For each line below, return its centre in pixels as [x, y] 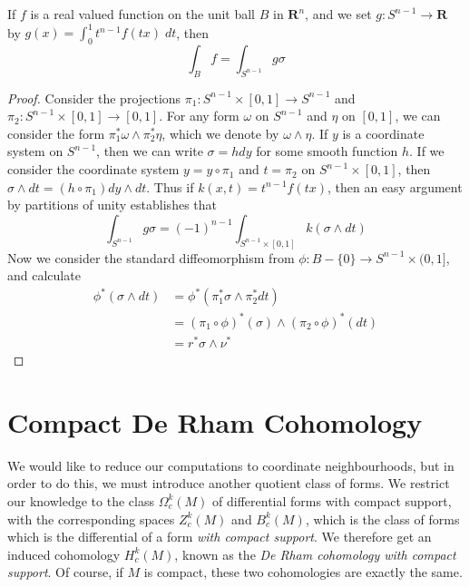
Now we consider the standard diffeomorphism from [151, 257]
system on [35, 151]
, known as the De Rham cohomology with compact [315, 554]
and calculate [44, 275]
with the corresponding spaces [91, 519]
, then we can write [150, 151]
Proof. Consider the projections [94, 98]
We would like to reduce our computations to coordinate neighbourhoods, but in [231, 465]
